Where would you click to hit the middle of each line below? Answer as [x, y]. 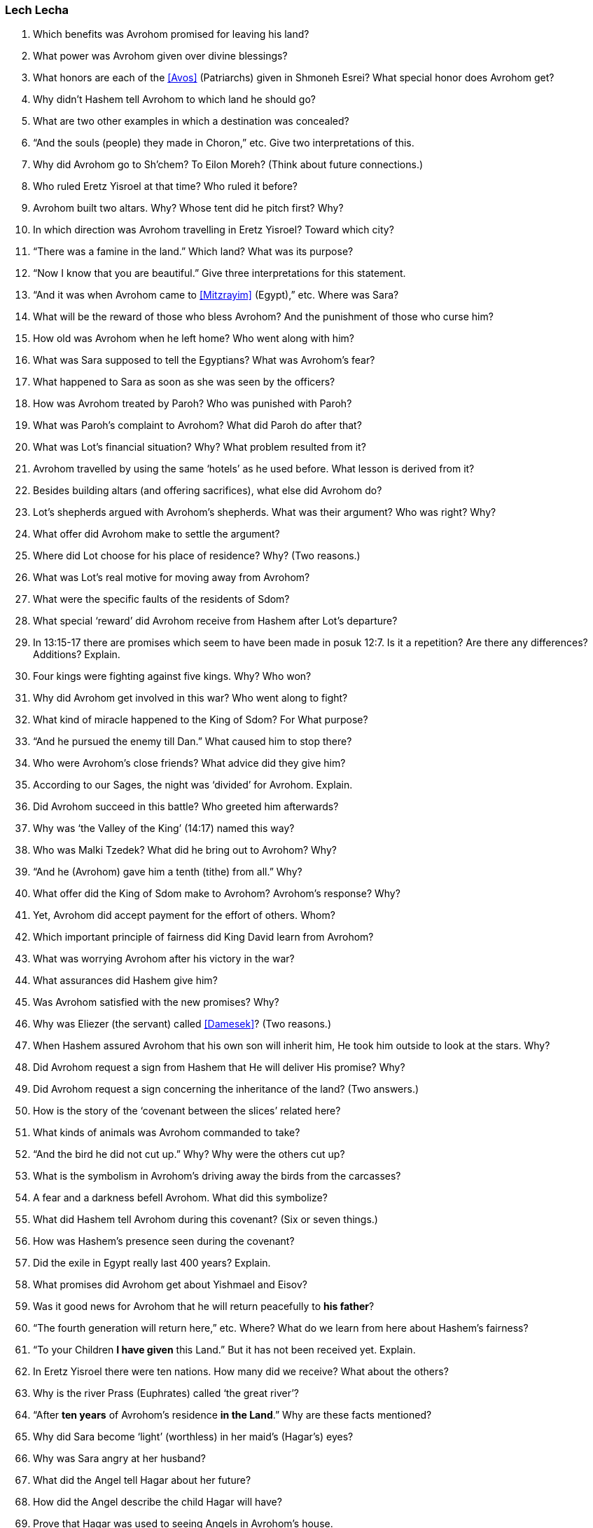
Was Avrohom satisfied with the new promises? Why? [156, 1002]
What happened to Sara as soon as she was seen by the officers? [184, 382]
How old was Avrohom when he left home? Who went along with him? [194, 339]
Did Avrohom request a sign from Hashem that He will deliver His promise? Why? [219, 1067]
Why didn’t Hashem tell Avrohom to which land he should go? [174, 100]
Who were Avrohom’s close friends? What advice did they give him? [189, 763]
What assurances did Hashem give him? [125, 981]
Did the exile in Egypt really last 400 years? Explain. [152, 1263]
